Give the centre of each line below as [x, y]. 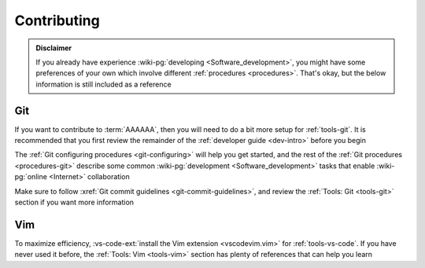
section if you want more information [74, 202]
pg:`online [31, 177]
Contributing [57, 20]
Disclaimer [54, 48]
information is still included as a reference [104, 84]
